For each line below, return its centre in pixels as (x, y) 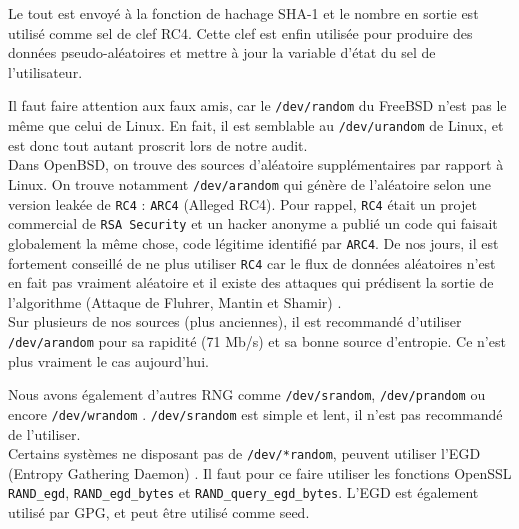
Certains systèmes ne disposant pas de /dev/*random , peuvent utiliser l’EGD (244, 453)
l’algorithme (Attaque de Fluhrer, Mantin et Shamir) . (175, 301)
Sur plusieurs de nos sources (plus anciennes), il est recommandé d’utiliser (235, 321)
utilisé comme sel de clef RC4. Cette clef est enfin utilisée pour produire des (240, 32)
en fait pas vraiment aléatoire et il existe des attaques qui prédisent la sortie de (251, 282)
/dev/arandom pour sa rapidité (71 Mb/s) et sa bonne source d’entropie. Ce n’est (257, 340)
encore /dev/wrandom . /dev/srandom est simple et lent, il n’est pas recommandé (255, 413)
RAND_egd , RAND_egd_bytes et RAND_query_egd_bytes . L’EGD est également (243, 492)
